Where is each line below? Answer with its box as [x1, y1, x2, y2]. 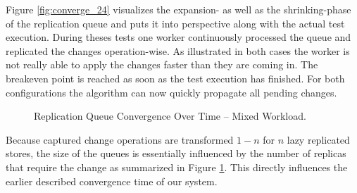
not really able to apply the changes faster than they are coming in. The [6, 57, 318, 72]
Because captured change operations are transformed [6, 132, 234, 147]
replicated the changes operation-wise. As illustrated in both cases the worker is [6, 43, 350, 58]
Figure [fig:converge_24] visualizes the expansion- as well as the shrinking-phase [6, 2, 351, 16]
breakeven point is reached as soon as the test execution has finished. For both [6, 70, 345, 85]
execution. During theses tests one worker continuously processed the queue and [6, 30, 351, 44]
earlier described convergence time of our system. [6, 173, 218, 188]
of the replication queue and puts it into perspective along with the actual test [6, 15, 345, 30]
